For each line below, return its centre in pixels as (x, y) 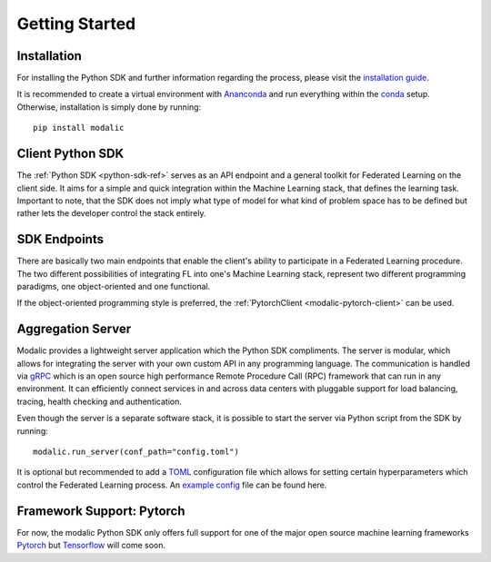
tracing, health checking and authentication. (99, 401)
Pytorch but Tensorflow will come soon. (91, 546)
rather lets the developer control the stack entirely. (111, 213)
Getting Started (76, 24)
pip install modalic (79, 128)
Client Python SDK (70, 154)
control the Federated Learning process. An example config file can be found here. (172, 485)
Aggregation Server (74, 329)
